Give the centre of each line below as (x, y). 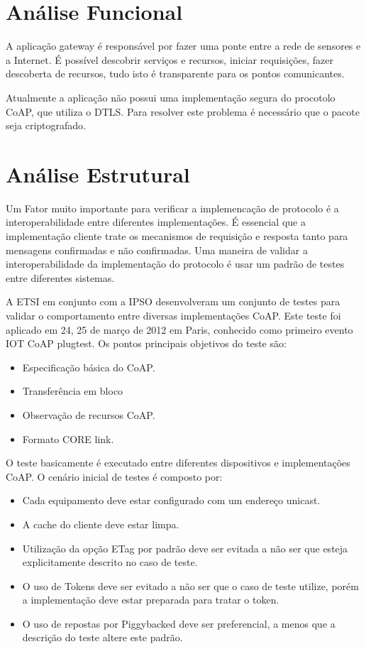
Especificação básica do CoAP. (89, 367)
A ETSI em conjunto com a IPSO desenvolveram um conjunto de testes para (173, 301)
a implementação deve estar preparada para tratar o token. (151, 600)
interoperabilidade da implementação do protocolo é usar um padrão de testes (175, 264)
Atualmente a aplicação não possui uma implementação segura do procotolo (171, 97)
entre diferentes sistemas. (60, 277)
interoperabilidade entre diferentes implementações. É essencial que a (156, 222)
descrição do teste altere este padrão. (102, 637)
